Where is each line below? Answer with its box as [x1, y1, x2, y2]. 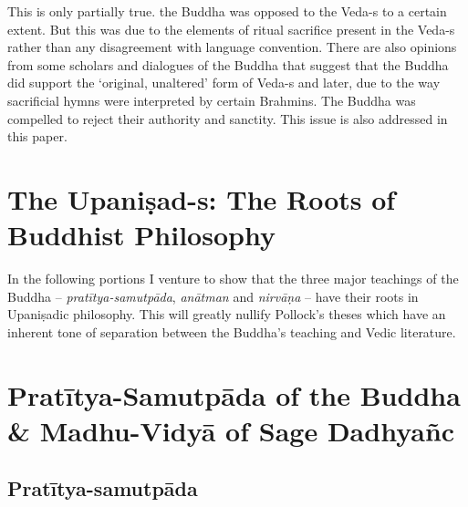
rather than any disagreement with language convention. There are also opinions [7, 37, 457, 57]
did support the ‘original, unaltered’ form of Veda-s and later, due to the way [7, 73, 441, 92]
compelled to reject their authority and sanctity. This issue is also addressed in [7, 109, 448, 128]
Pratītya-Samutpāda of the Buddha [7, 376, 461, 413]
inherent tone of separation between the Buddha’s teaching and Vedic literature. [7, 322, 456, 341]
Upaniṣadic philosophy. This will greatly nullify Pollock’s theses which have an [7, 305, 446, 324]
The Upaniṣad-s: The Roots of [7, 180, 396, 217]
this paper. [7, 127, 68, 146]
